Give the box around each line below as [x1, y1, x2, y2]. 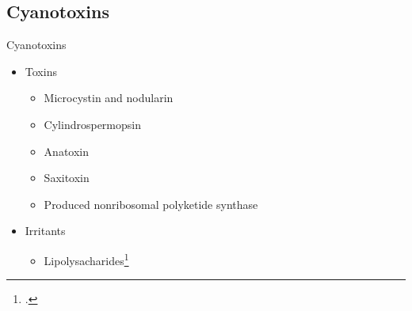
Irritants [25, 222, 66, 239]
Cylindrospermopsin [44, 116, 141, 132]
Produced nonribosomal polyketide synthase [44, 195, 258, 212]
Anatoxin [44, 142, 89, 159]
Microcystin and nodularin [44, 89, 174, 106]
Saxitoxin [44, 169, 90, 186]
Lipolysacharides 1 [44, 249, 129, 268]
